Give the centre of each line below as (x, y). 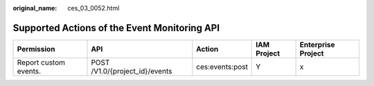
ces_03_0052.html (93, 8)
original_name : (35, 8)
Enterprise (317, 44)
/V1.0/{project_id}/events (132, 71)
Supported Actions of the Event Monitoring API (116, 28)
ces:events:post (222, 67)
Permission (36, 49)
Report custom (41, 62)
